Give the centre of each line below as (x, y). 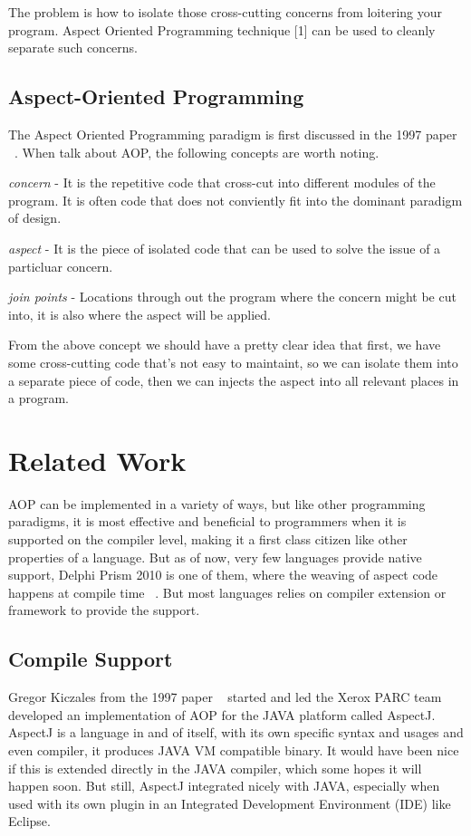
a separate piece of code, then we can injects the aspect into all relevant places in (234, 380)
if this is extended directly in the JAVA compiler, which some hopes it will (215, 768)
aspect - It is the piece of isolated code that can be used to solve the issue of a (225, 248)
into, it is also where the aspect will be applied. (139, 314)
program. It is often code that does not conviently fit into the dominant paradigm (235, 200)
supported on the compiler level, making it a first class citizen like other (208, 539)
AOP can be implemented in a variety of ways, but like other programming (217, 503)
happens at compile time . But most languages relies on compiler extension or (227, 592)
